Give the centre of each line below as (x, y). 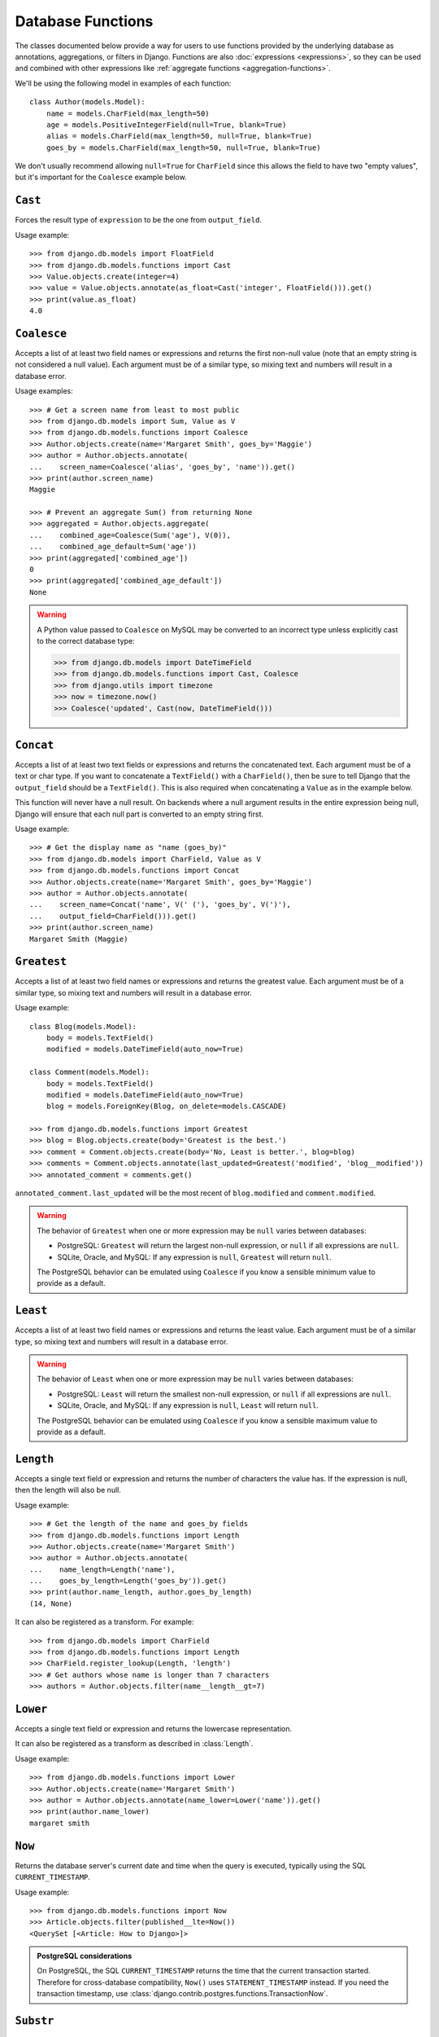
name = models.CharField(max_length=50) (128, 113)
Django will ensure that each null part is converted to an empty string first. (139, 814)
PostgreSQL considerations (85, 1956)
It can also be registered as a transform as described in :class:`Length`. (134, 1744)
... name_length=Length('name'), (102, 1569)
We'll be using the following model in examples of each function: (123, 83)
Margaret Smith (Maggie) (79, 939)
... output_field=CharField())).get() (113, 916)
